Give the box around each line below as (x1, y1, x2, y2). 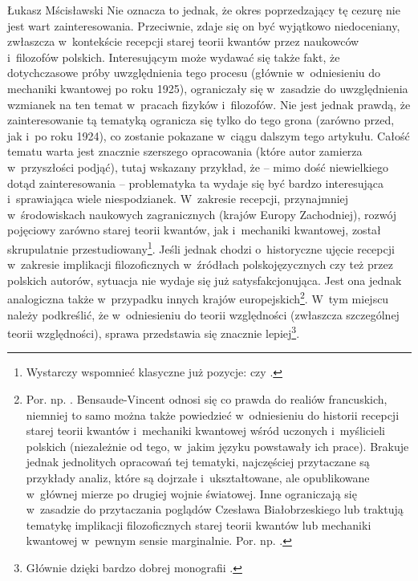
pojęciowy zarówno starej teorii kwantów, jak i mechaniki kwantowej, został (7, 221, 381, 238)
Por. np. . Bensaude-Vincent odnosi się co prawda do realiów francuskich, (26, 391, 388, 408)
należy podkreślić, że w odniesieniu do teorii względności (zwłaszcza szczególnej (7, 306, 400, 323)
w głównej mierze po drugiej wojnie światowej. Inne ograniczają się (26, 485, 357, 502)
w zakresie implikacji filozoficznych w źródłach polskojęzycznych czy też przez (7, 256, 393, 273)
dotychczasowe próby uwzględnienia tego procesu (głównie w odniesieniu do (7, 64, 381, 81)
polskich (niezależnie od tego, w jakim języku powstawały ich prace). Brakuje (26, 437, 409, 454)
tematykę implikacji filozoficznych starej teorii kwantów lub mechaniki (26, 516, 371, 533)
